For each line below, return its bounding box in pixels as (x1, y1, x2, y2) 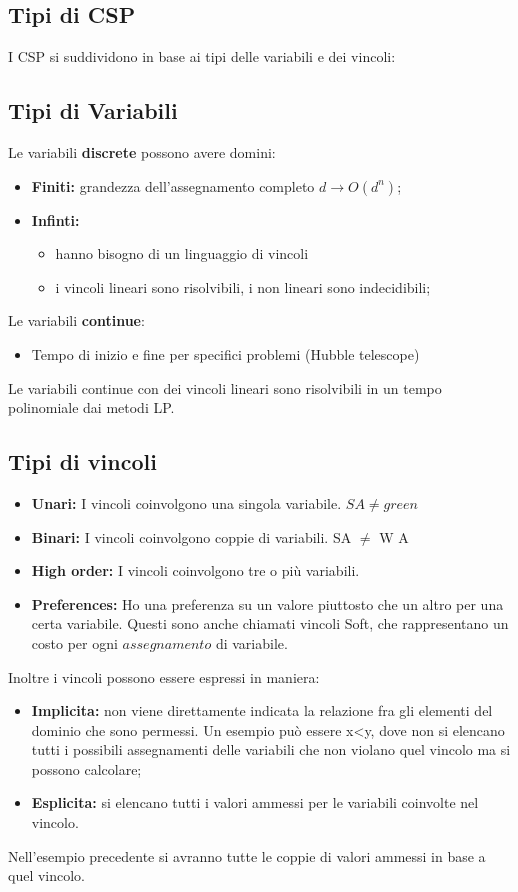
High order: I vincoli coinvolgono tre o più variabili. (31, 560, 360, 581)
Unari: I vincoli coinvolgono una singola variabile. (31, 492, 342, 513)
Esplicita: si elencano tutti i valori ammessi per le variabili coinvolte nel (31, 792, 479, 813)
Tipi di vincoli (8, 446, 157, 477)
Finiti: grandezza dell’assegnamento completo (31, 175, 315, 196)
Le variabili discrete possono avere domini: (8, 142, 276, 162)
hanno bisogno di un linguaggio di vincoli (55, 243, 309, 264)
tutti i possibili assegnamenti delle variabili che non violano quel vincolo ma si (31, 739, 511, 760)
